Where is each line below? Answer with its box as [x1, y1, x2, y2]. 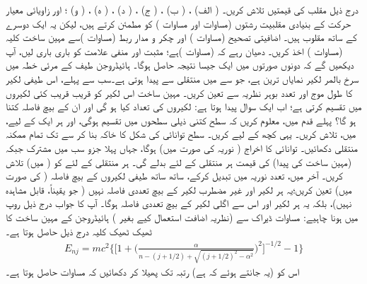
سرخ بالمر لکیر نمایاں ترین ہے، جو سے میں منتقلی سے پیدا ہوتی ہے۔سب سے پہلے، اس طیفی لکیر [6, 71, 359, 85]
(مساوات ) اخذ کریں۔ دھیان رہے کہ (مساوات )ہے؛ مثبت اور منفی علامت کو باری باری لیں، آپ [6, 43, 343, 58]
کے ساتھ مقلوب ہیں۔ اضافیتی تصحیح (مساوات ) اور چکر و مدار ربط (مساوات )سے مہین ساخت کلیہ [6, 30, 357, 45]
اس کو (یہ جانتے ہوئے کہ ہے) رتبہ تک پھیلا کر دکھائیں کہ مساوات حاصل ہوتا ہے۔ [6, 264, 300, 279]
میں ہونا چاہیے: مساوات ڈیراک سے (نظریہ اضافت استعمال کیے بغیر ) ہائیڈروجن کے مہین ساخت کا [6, 209, 359, 224]
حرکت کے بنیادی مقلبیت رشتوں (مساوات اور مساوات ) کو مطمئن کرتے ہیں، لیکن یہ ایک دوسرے [6, 16, 351, 30]
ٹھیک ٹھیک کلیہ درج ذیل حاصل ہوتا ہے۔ [6, 223, 152, 238]
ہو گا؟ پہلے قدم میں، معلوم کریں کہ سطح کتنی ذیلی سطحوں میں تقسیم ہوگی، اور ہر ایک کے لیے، [6, 112, 356, 127]
